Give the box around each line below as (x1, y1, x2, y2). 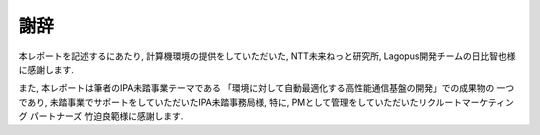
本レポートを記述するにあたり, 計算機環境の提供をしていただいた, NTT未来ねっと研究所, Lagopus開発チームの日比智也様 (18, 50, 516, 62)
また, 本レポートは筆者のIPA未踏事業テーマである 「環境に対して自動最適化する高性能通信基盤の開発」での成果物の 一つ (18, 82, 515, 94)
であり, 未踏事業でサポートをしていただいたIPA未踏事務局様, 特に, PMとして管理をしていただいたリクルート (18, 96, 463, 108)
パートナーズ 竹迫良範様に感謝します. (29, 110, 184, 122)
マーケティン (461, 96, 514, 108)
